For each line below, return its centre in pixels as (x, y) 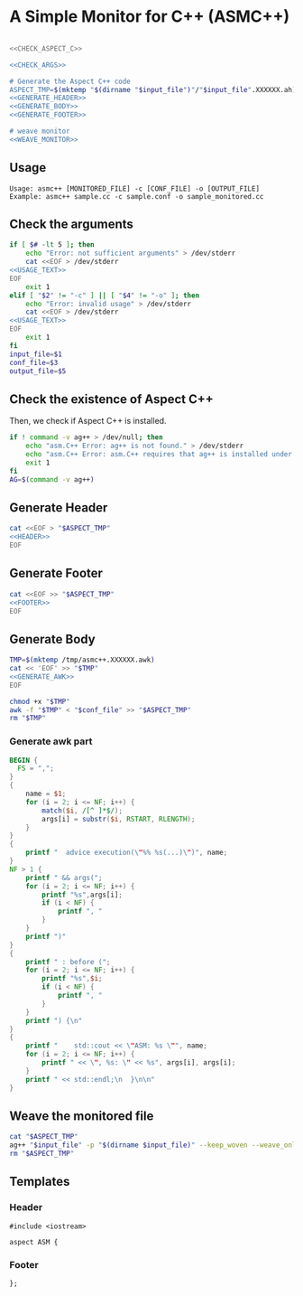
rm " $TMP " (28, 718)
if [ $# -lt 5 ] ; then (52, 245)
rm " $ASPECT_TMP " (42, 1154)
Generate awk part (51, 741)
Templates (40, 1182)
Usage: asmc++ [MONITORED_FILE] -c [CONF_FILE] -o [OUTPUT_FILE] (134, 188)
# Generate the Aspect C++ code (70, 81)
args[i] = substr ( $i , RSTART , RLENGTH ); (119, 819)
